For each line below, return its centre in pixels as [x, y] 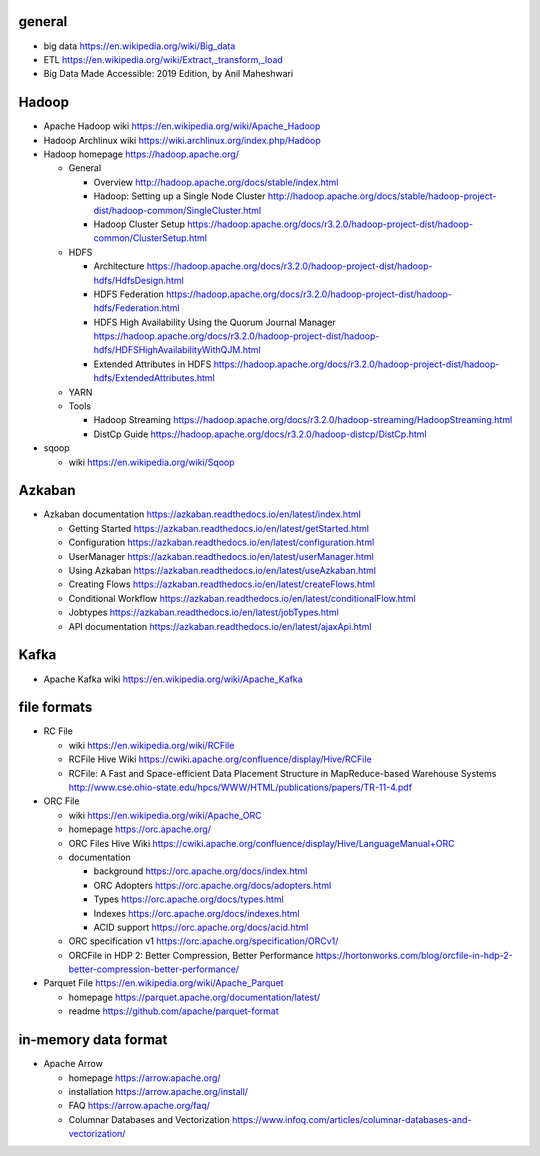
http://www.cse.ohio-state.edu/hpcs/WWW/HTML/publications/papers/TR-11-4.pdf [240, 787]
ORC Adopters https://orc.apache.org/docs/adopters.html [212, 885]
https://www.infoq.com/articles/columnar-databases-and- [351, 1119]
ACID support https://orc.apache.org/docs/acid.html [201, 927]
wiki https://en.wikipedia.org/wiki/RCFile [151, 745]
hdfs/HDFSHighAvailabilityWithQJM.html [177, 350]
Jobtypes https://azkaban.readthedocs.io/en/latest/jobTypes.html [203, 612]
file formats [55, 707]
